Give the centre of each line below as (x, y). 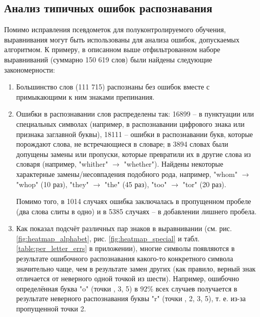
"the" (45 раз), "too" (136, 184)
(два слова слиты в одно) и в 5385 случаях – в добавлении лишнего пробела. (136, 211)
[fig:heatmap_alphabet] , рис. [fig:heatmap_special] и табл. (108, 238)
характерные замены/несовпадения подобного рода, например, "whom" (127, 174)
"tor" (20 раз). (204, 184)
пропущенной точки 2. (51, 309)
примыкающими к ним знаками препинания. (85, 96)
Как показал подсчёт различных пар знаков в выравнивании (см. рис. (124, 228)
